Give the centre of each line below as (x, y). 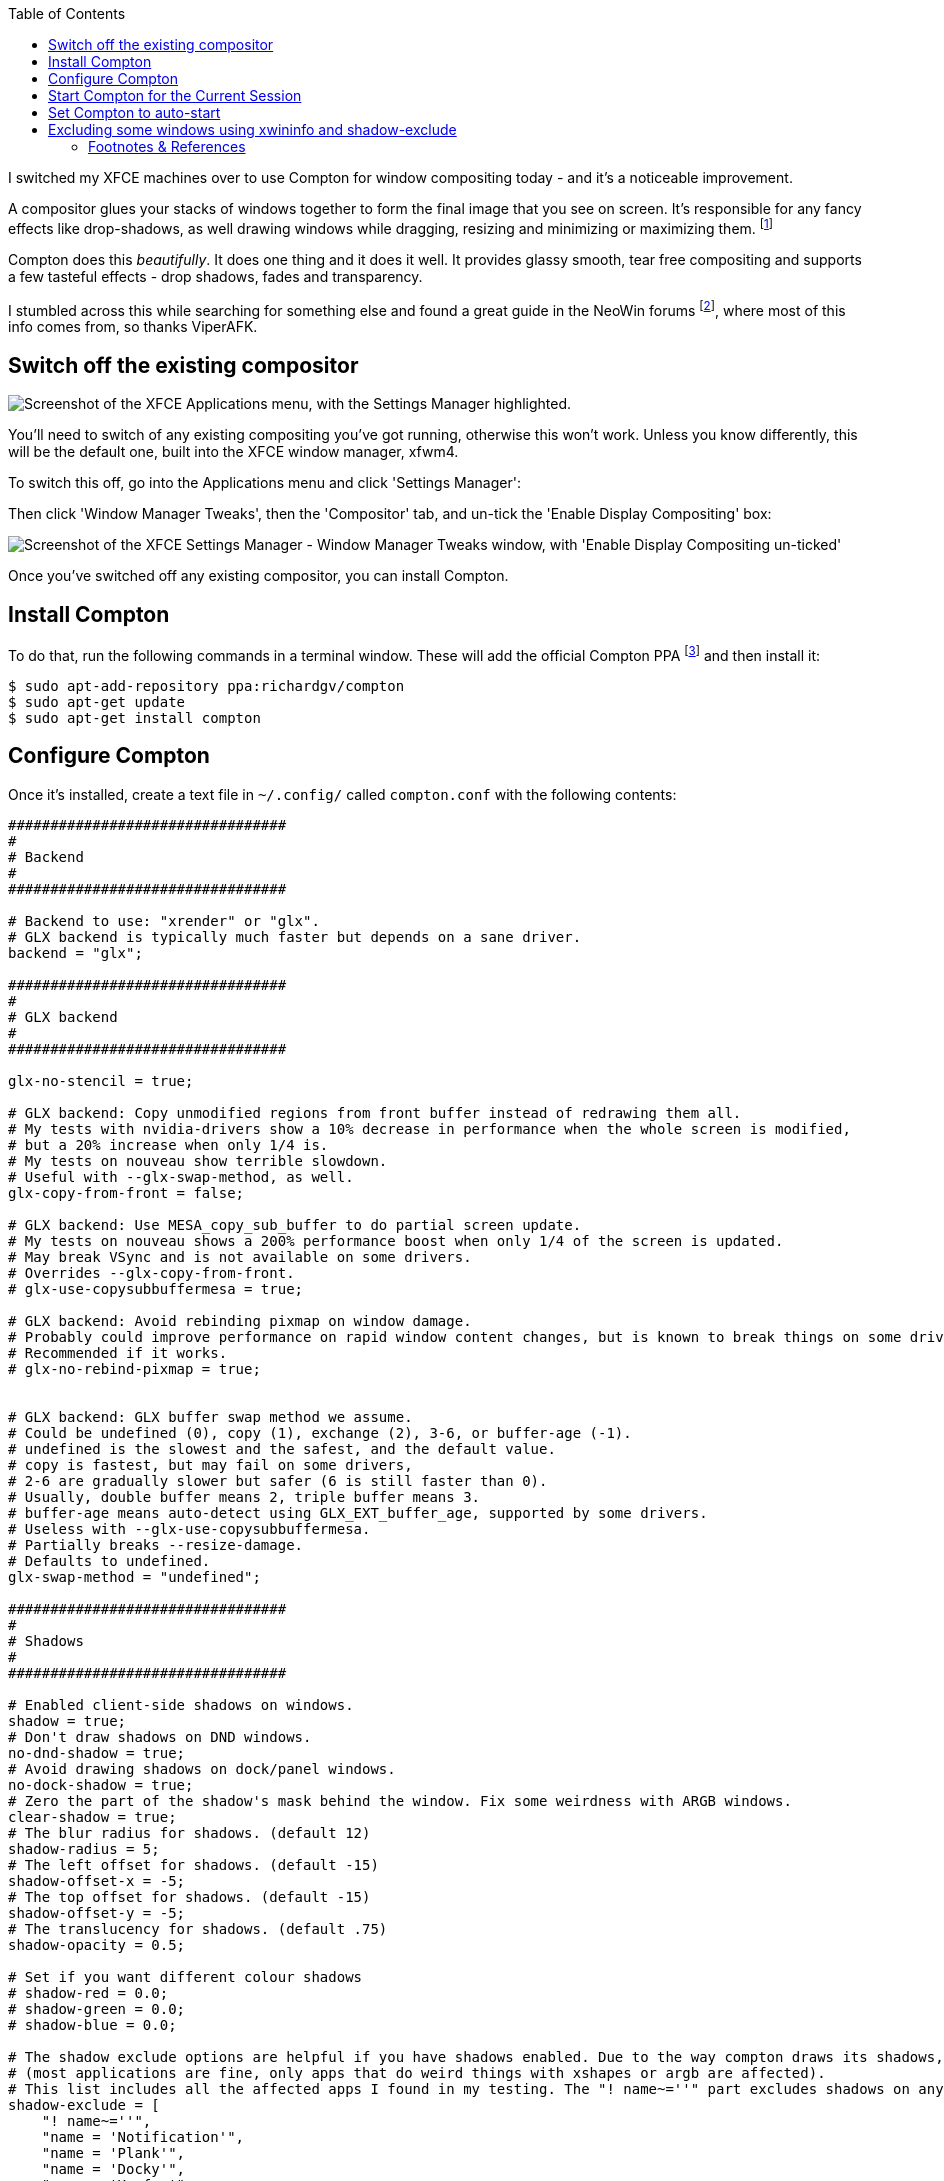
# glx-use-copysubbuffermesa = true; (156, 1288)
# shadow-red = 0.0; (88, 1992)
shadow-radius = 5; (84, 1848)
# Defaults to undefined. (109, 1560)
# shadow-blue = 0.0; (92, 2024)
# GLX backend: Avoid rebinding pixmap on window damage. (240, 1320)
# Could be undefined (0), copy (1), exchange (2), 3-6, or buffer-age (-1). (320, 1432)
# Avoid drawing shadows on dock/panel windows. (202, 1768)
